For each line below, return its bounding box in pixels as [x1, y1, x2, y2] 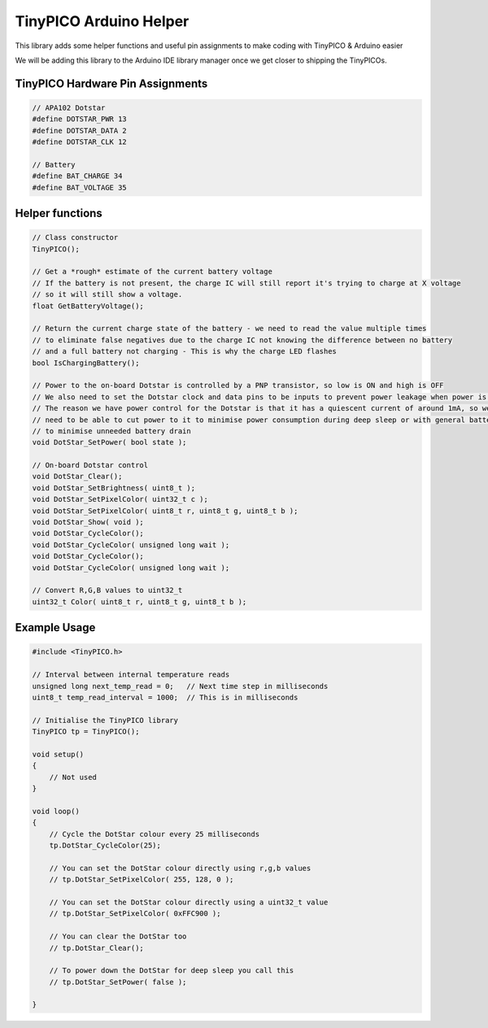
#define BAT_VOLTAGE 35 [32, 183, 128, 192]
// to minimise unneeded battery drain [32, 426, 191, 435]
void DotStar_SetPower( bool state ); [32, 438, 187, 447]
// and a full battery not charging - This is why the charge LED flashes [32, 346, 338, 356]
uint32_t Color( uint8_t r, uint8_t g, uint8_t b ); [32, 597, 247, 606]
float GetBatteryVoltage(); [32, 301, 144, 311]
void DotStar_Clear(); [32, 472, 123, 481]
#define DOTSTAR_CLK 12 [32, 137, 128, 146]
